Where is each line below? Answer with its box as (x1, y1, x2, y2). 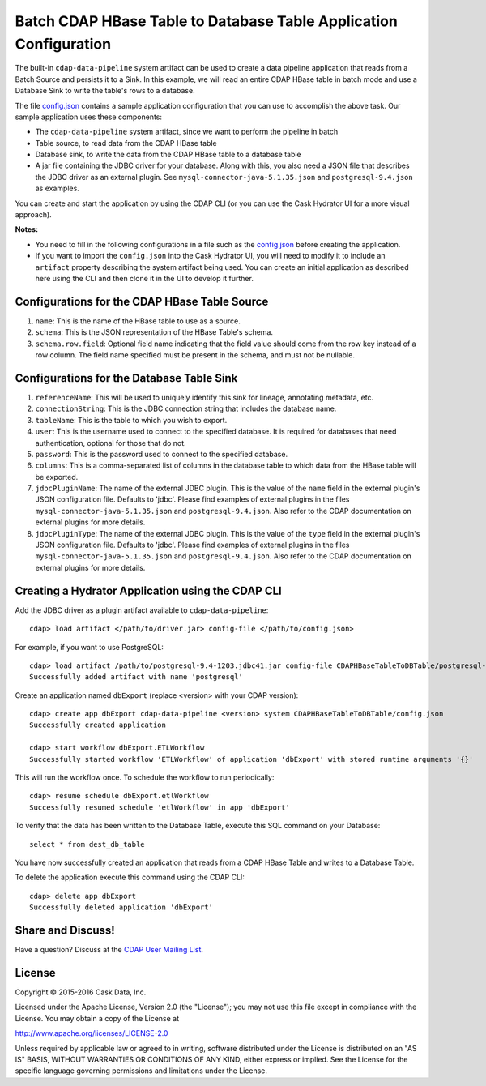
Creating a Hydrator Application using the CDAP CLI (15, 584, 283, 597)
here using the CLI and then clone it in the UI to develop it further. (35, 273, 254, 283)
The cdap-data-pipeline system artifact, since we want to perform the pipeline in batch (35, 126, 339, 137)
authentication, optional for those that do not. (35, 438, 186, 447)
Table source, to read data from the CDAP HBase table (35, 138, 218, 148)
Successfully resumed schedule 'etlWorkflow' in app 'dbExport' (29, 802, 291, 812)
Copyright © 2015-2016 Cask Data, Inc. (15, 987, 147, 997)
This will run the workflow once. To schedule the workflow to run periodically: (15, 772, 275, 782)
